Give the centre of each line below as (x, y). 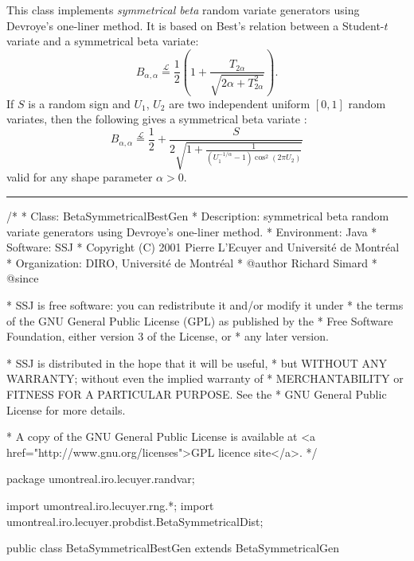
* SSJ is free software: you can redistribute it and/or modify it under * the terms (205, 305)
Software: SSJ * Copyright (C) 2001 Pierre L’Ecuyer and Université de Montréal (203, 247)
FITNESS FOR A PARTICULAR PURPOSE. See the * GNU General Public (197, 393)
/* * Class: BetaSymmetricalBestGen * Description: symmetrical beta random (198, 216)
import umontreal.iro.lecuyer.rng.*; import (110, 505)
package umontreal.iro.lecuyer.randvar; (101, 479)
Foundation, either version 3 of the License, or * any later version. (168, 336)
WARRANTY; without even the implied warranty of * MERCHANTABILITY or (205, 378)
